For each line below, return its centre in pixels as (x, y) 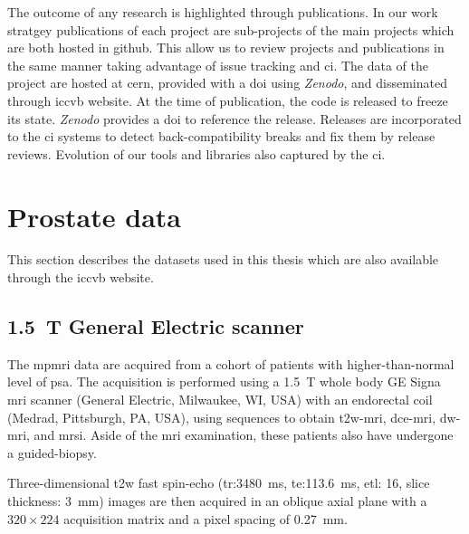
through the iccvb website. (81, 277)
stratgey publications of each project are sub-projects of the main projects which (231, 29)
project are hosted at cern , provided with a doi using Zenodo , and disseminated (227, 83)
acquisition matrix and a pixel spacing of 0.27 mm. (206, 518)
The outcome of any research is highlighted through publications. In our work (223, 12)
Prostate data (94, 216)
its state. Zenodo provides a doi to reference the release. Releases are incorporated (234, 118)
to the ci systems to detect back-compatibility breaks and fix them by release (221, 136)
